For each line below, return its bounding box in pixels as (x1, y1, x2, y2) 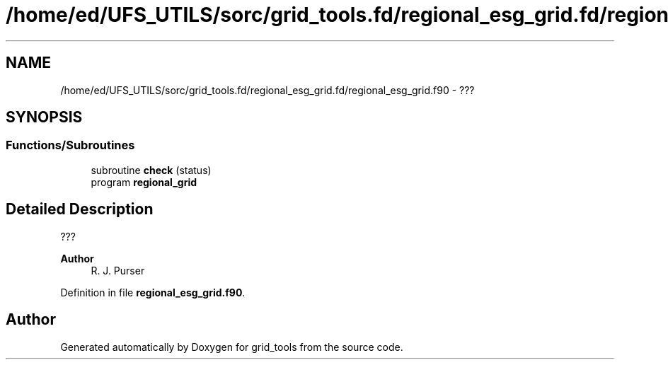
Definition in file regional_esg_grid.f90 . (60, 286, 246, 299)
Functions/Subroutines (6, 138, 135, 153)
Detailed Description (6, 200, 154, 219)
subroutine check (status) (91, 163, 212, 176)
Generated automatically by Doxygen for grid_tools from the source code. (60, 340, 403, 353)
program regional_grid (91, 175, 197, 188)
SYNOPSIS (6, 108, 83, 127)
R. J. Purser (91, 264, 145, 277)
